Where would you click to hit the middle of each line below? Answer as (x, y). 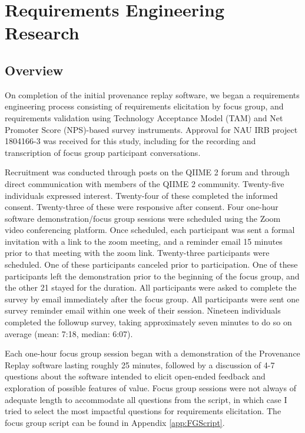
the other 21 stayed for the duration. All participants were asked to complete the (151, 287)
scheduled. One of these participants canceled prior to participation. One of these (151, 264)
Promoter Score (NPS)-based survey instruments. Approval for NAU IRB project (151, 129)
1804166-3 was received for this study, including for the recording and (130, 141)
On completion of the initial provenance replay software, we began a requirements (152, 94)
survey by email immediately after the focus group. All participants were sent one (152, 299)
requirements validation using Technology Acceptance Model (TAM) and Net (144, 117)
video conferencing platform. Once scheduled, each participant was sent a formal (150, 230)
